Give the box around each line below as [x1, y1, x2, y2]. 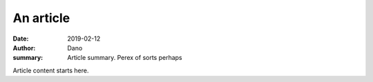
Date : [12, 34, 29, 43]
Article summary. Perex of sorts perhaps [67, 54, 182, 62]
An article [12, 10, 70, 25]
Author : [12, 43, 36, 52]
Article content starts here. [12, 66, 89, 74]
